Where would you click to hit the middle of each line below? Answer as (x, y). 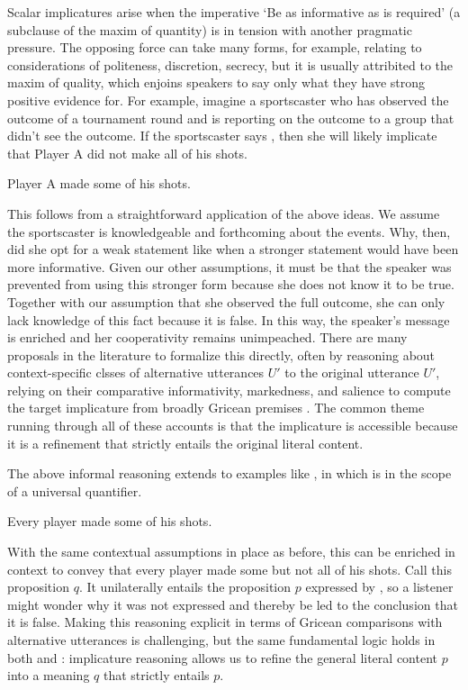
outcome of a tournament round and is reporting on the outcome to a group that (231, 118)
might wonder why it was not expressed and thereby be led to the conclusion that (233, 604)
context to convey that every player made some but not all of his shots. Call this (229, 569)
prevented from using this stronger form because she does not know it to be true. (231, 284)
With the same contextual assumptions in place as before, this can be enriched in (231, 552)
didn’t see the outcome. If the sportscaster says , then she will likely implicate (222, 136)
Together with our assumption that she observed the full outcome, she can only (226, 301)
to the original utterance (352, 372)
